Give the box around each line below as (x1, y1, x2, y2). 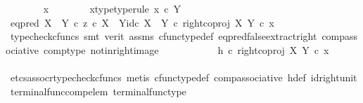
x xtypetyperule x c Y (43, 1, 181, 15)
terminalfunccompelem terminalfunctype (10, 83, 186, 98)
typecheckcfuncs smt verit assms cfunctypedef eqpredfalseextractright (10, 29, 317, 43)
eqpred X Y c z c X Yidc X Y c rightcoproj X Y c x (10, 15, 274, 29)
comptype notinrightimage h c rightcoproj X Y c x (44, 42, 329, 57)
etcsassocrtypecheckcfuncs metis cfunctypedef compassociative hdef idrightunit (10, 69, 357, 84)
